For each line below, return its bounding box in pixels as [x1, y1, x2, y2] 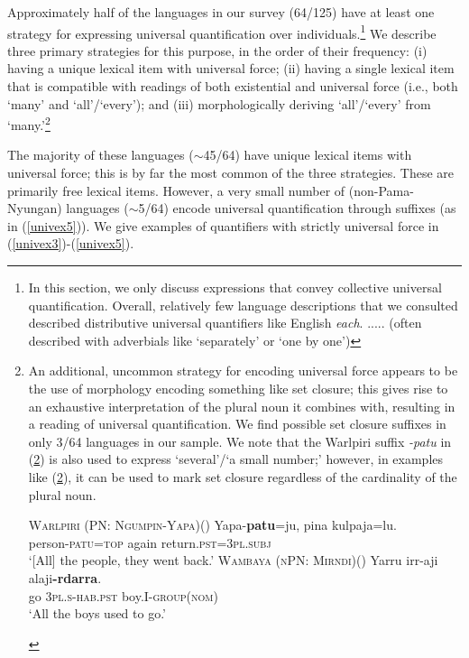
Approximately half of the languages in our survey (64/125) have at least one [7, 3, 435, 21]
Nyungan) [7, 199, 62, 218]
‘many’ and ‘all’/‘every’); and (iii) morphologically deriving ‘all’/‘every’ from [7, 94, 431, 113]
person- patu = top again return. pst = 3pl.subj [28, 533, 271, 551]
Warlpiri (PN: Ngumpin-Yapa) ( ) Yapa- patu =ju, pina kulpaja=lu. [28, 515, 397, 534]
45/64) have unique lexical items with [203, 145, 412, 164]
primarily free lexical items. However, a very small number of [7, 181, 345, 199]
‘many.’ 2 [7, 113, 51, 134]
